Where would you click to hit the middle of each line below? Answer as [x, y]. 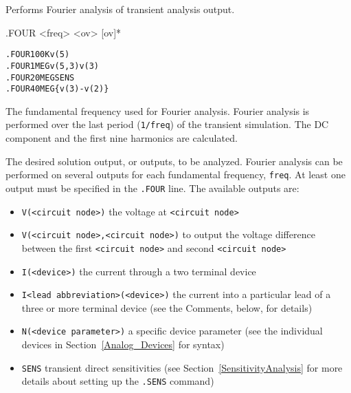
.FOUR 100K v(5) [38, 55]
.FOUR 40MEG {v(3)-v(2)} [57, 89]
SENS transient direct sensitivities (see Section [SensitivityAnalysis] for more [182, 367]
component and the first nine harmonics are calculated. [122, 138]
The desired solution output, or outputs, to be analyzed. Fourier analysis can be [174, 161]
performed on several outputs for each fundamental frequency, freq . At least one [175, 174]
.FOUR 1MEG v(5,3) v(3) [53, 66]
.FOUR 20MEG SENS [40, 77]
